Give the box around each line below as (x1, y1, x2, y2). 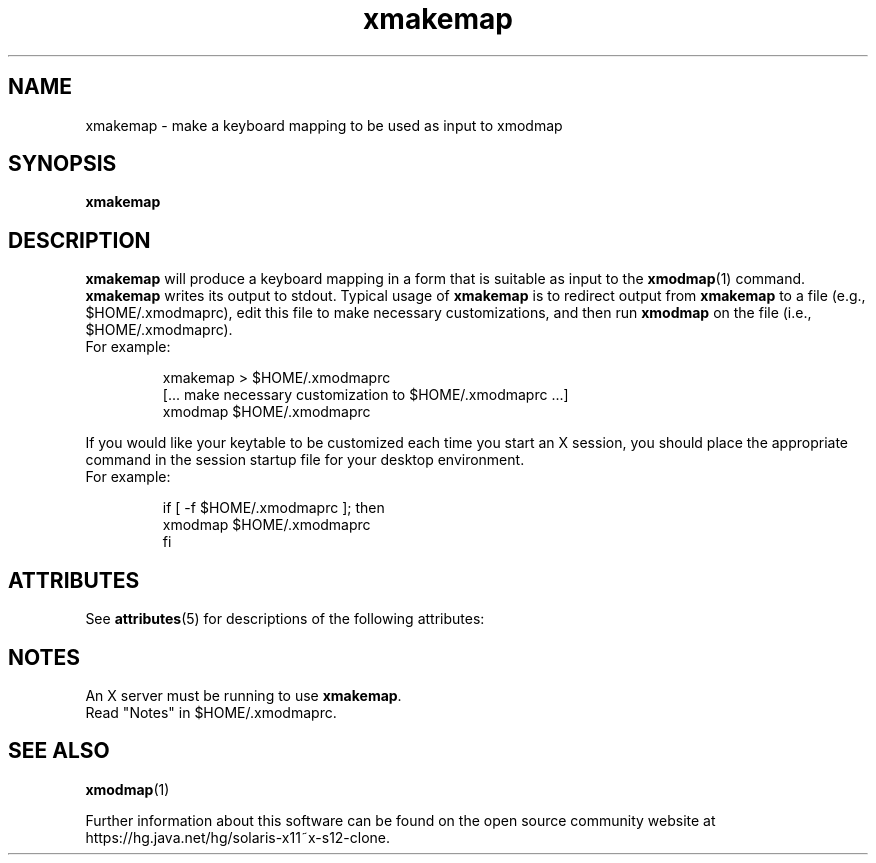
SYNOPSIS (8, 151, 117, 177)
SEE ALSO (8, 738, 110, 764)
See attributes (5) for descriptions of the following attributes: (85, 610, 485, 628)
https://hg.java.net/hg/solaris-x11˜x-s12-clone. (85, 828, 391, 846)
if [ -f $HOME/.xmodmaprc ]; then (162, 499, 385, 517)
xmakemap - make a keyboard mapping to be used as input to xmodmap (85, 116, 563, 134)
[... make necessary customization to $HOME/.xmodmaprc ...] (162, 386, 569, 404)
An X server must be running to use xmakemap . (85, 686, 402, 704)
